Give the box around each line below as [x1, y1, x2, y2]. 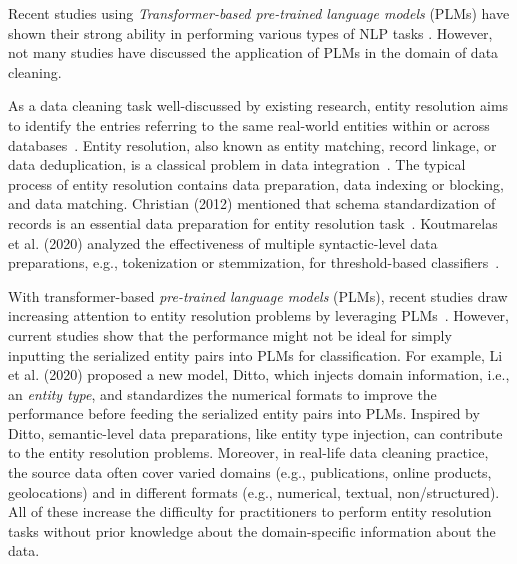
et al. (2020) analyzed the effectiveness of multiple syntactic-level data [8, 232, 438, 253]
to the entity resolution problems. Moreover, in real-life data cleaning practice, [8, 442, 489, 463]
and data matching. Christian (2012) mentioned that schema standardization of [8, 193, 496, 214]
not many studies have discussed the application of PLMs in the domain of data [8, 42, 499, 63]
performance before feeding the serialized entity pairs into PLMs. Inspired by [8, 403, 480, 424]
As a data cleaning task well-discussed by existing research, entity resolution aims [8, 95, 509, 116]
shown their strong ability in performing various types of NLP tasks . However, [8, 22, 493, 43]
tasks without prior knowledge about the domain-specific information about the [8, 520, 496, 541]
